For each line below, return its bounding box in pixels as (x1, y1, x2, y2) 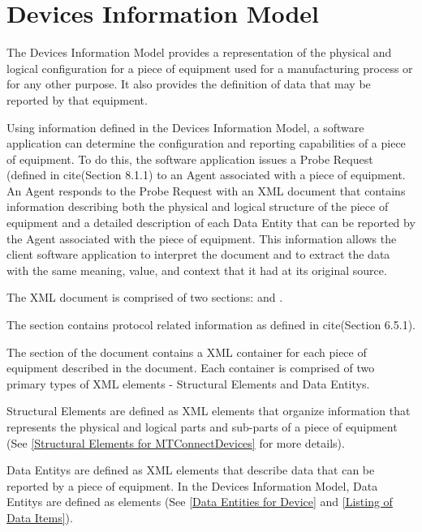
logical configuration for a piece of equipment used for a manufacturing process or (6, 59, 413, 76)
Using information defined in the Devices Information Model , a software (6, 118, 364, 135)
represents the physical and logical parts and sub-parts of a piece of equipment (6, 418, 398, 435)
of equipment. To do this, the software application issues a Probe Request (6, 150, 373, 167)
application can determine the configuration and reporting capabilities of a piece (6, 135, 406, 152)
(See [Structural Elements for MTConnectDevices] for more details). (6, 434, 345, 451)
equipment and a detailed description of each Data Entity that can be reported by (6, 214, 416, 231)
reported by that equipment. (6, 91, 148, 108)
